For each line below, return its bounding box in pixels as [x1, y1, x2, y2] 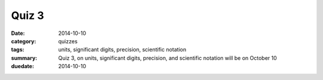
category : [11, 37, 36, 44]
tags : [11, 46, 25, 53]
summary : [11, 54, 38, 62]
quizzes [58, 37, 78, 44]
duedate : [11, 63, 34, 70]
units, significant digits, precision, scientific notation [58, 46, 187, 53]
